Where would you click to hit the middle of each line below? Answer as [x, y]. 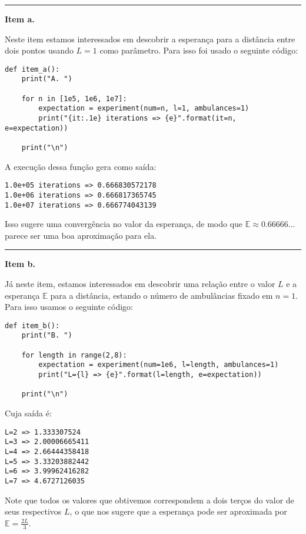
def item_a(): [32, 69]
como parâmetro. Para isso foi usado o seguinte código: [199, 50]
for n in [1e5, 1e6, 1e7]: [74, 99]
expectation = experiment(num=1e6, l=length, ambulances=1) [159, 365]
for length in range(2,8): [74, 355]
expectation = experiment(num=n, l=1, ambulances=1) [144, 109]
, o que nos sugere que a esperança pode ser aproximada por [178, 511]
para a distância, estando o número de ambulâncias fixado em [162, 295]
